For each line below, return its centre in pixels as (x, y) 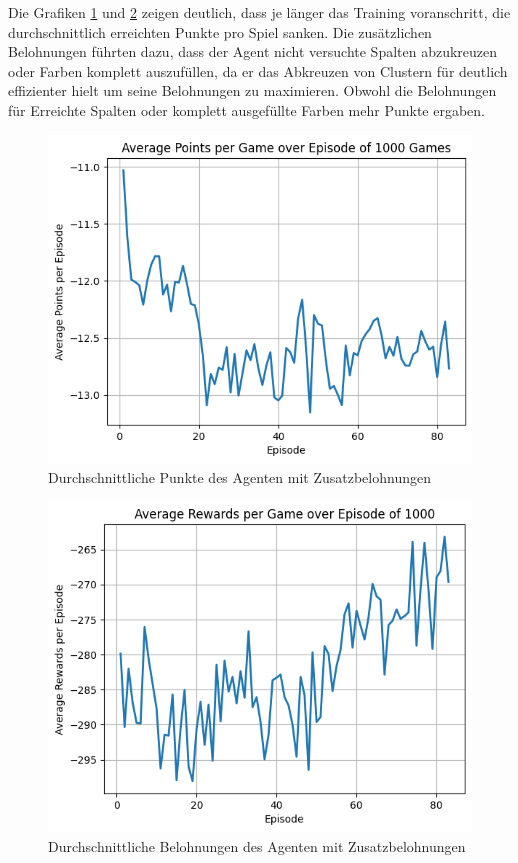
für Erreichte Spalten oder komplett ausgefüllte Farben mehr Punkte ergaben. (246, 109)
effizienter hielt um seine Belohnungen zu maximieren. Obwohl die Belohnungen (252, 90)
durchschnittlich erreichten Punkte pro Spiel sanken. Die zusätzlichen (220, 31)
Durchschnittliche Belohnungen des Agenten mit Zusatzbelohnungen (257, 845)
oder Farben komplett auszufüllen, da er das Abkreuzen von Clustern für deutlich (258, 70)
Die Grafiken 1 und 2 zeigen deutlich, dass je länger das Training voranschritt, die (259, 12)
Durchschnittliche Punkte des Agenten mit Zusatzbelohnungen (239, 476)
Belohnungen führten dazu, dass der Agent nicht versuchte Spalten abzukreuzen (253, 51)
